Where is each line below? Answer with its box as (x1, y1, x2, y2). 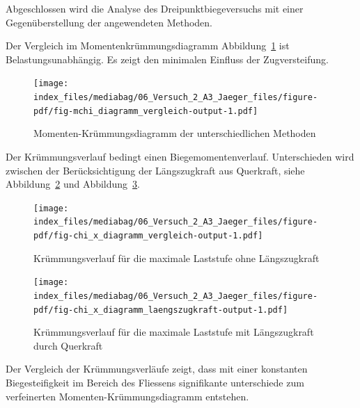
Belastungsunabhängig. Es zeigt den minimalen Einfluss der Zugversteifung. (6, 51, 329, 66)
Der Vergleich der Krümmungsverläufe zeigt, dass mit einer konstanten (6, 361, 308, 376)
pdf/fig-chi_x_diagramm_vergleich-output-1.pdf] (33, 231, 263, 241)
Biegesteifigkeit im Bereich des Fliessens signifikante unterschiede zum (6, 375, 304, 390)
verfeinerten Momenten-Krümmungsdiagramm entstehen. (6, 389, 249, 403)
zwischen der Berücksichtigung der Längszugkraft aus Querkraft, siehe (6, 163, 305, 177)
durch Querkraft (33, 338, 103, 352)
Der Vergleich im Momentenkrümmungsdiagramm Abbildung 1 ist (6, 38, 290, 53)
